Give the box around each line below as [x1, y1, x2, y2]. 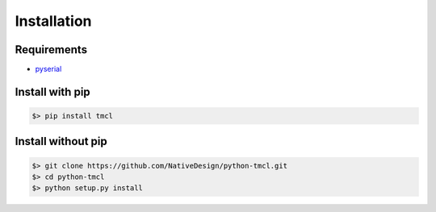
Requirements [15, 43, 88, 56]
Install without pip [15, 135, 108, 148]
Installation [15, 12, 92, 30]
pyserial [35, 64, 62, 74]
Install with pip [15, 85, 90, 98]
